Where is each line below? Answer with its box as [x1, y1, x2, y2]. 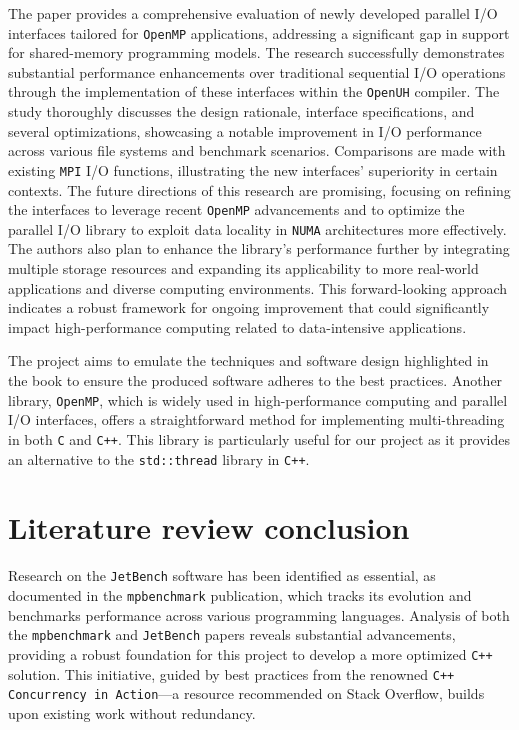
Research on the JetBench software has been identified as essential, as [8, 565, 436, 586]
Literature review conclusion [8, 507, 410, 548]
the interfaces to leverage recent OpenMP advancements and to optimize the [8, 199, 465, 220]
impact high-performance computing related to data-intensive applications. [8, 316, 467, 337]
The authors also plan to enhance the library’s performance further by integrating [8, 238, 510, 259]
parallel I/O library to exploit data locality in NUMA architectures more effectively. [8, 218, 507, 239]
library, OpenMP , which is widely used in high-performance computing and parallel [8, 389, 508, 410]
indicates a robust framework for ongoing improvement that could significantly [8, 297, 490, 318]
